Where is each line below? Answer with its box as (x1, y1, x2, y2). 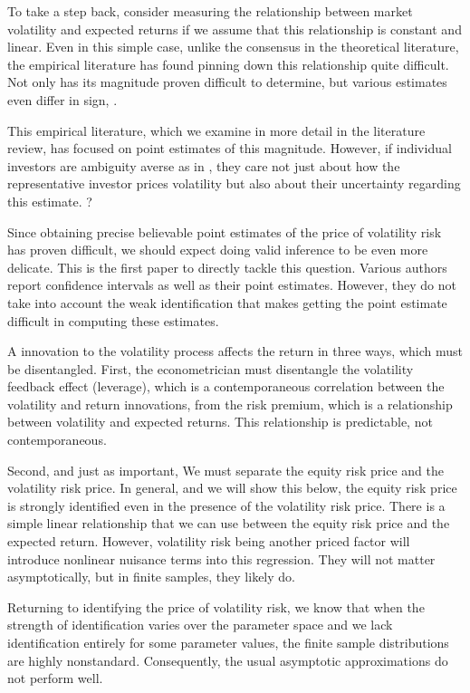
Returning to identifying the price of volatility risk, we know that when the (7, 597, 425, 616)
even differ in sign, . (7, 90, 118, 109)
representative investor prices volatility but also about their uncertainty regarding (7, 174, 461, 193)
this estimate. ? (7, 191, 92, 210)
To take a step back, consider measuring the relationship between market (7, 2, 413, 20)
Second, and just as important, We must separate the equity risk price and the (7, 460, 444, 479)
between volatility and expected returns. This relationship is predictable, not (7, 412, 433, 431)
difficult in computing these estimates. (7, 311, 219, 330)
